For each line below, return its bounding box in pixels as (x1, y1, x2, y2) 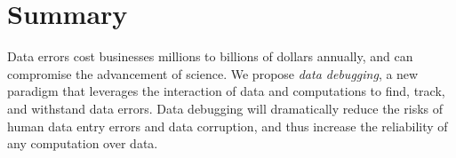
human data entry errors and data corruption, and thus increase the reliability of (7, 116, 448, 135)
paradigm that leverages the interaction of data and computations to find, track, (7, 82, 445, 100)
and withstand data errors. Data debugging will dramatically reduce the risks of (7, 99, 443, 117)
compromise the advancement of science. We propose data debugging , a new (7, 64, 419, 83)
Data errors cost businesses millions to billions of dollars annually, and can (7, 47, 413, 66)
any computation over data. (7, 134, 158, 153)
